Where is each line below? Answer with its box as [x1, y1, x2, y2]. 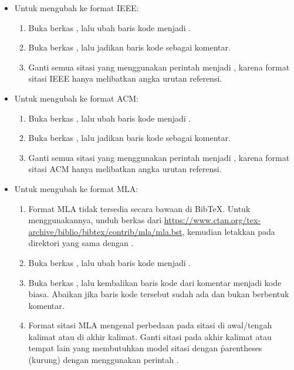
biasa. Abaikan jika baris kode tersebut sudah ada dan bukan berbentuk [28, 288, 289, 300]
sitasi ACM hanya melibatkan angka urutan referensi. [28, 163, 222, 175]
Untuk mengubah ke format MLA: [14, 182, 138, 194]
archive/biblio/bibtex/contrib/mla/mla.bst [28, 225, 183, 237]
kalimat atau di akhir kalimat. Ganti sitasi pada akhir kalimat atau [28, 330, 272, 342]
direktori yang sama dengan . [28, 237, 134, 249]
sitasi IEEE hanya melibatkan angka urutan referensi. [28, 72, 222, 85]
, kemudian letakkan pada [182, 225, 275, 237]
